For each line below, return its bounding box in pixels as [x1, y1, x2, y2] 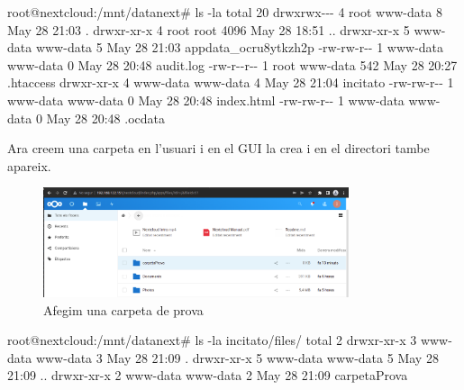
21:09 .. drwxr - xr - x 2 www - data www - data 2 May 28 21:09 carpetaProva [7, 366, 408, 385]
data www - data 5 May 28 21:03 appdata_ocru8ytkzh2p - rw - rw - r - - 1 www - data [7, 38, 444, 57]
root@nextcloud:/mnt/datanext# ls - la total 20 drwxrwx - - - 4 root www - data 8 [7, 3, 442, 21]
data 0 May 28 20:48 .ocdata [7, 108, 165, 127]
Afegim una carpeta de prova [43, 300, 204, 319]
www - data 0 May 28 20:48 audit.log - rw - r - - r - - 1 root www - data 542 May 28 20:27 [7, 55, 458, 74]
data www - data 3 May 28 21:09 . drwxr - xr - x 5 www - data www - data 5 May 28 [7, 348, 439, 367]
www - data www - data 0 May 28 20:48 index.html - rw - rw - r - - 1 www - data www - [7, 90, 441, 109]
